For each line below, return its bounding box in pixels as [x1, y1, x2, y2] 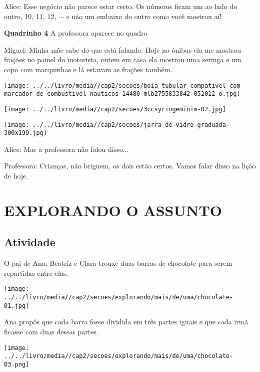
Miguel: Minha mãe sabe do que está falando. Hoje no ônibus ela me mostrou [4, 44, 241, 55]
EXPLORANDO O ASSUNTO [4, 200, 222, 220]
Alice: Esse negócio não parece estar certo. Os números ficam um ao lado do [4, 1, 237, 11]
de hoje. [4, 170, 28, 181]
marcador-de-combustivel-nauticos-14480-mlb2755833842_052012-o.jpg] [4, 90, 240, 98]
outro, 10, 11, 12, [4, 11, 56, 21]
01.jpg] [4, 302, 29, 309]
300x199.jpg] [4, 129, 47, 137]
